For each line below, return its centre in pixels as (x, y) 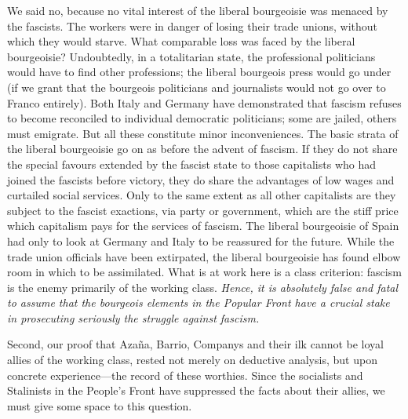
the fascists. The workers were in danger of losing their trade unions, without (193, 26)
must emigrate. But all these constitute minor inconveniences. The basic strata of (203, 133)
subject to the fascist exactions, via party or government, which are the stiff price (203, 210)
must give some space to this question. (100, 405)
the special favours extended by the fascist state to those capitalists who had (192, 164)
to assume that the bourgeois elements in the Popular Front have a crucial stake (199, 302)
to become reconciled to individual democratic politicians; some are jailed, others (202, 118)
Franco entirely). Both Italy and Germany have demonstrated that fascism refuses (204, 102)
